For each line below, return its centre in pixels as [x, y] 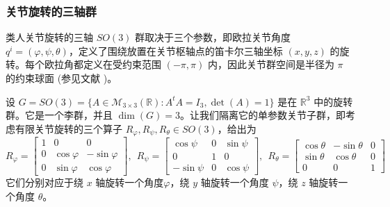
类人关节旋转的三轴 [49, 37]
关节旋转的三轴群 [51, 11]
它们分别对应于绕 [44, 182]
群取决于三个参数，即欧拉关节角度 [213, 37]
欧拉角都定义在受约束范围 [103, 64]
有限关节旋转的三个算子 [68, 128]
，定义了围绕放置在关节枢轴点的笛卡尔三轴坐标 [176, 50]
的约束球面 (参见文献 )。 [62, 78]
